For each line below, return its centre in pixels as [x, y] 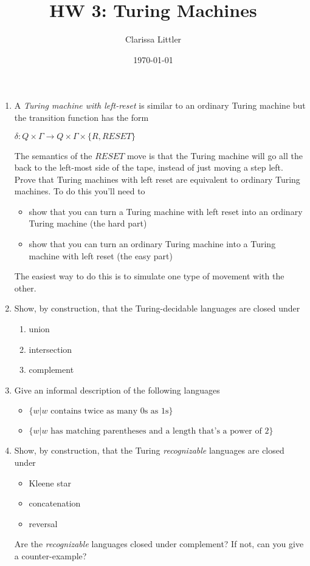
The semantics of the [53, 155]
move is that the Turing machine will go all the [215, 155]
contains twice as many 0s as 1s [110, 411]
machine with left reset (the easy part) [101, 255]
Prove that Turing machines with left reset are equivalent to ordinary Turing [157, 179]
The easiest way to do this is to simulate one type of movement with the [149, 276]
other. [25, 288]
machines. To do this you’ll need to [80, 191]
